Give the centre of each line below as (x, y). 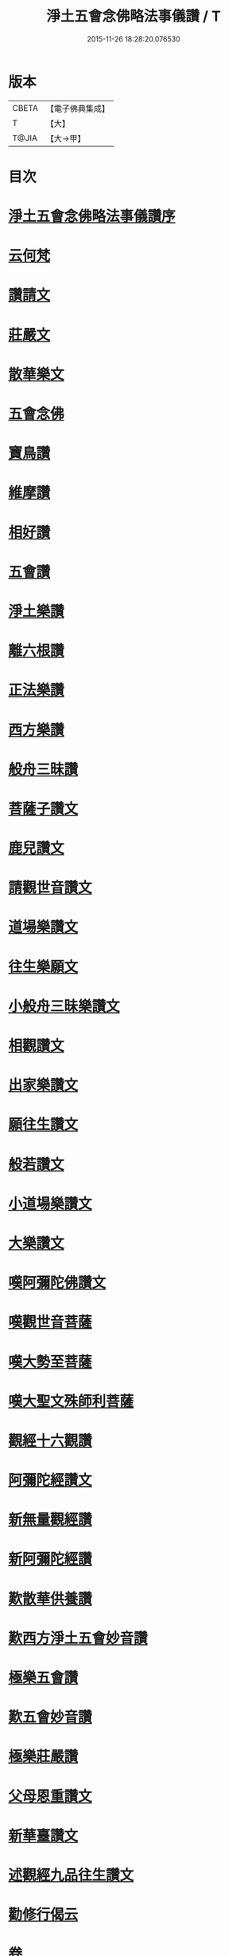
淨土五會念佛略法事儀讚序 (92, 217)
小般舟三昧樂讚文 (64, 1006)
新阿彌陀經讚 (50, 1559)
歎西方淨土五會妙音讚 (78, 1638)
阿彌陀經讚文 (50, 1480)
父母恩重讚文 (50, 1796)
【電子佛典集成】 (78, 109)
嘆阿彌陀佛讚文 (57, 1283)
